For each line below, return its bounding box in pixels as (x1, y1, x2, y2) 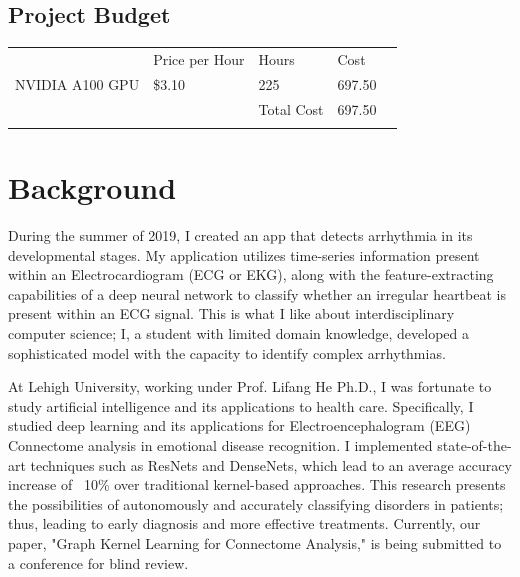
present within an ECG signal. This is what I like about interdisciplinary (8, 303, 455, 324)
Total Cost (258, 98, 324, 119)
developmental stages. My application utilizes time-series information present (8, 244, 480, 265)
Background (8, 167, 177, 208)
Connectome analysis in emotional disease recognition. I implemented (8, 435, 433, 456)
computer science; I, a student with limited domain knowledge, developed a (8, 323, 470, 344)
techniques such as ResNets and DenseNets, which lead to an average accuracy (30, 454, 512, 475)
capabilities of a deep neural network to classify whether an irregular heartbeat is (8, 283, 506, 304)
